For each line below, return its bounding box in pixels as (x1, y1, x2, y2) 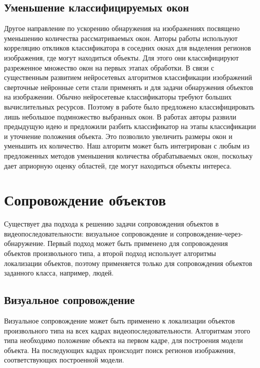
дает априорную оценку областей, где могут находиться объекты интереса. (4, 160, 232, 170)
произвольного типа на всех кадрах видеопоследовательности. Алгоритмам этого (4, 325, 250, 335)
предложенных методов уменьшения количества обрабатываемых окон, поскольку (4, 150, 253, 160)
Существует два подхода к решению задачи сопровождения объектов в (4, 218, 219, 229)
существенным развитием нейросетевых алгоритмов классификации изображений (4, 72, 252, 82)
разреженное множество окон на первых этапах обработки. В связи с (4, 62, 214, 72)
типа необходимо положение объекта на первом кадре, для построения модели (4, 335, 243, 345)
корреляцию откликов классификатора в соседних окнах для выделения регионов (4, 42, 251, 53)
